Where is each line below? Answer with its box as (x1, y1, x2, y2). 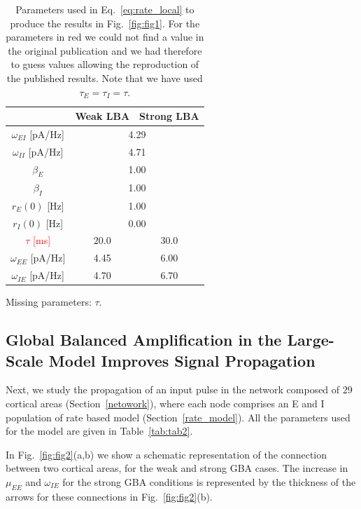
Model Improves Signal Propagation (48, 349, 316, 371)
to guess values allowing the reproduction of (10, 57, 199, 72)
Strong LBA (139, 109, 199, 123)
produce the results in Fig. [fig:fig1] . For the (10, 15, 200, 30)
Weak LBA (75, 109, 130, 123)
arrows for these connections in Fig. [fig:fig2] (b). (6, 489, 213, 503)
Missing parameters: (6, 294, 92, 309)
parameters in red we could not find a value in (6, 29, 204, 44)
